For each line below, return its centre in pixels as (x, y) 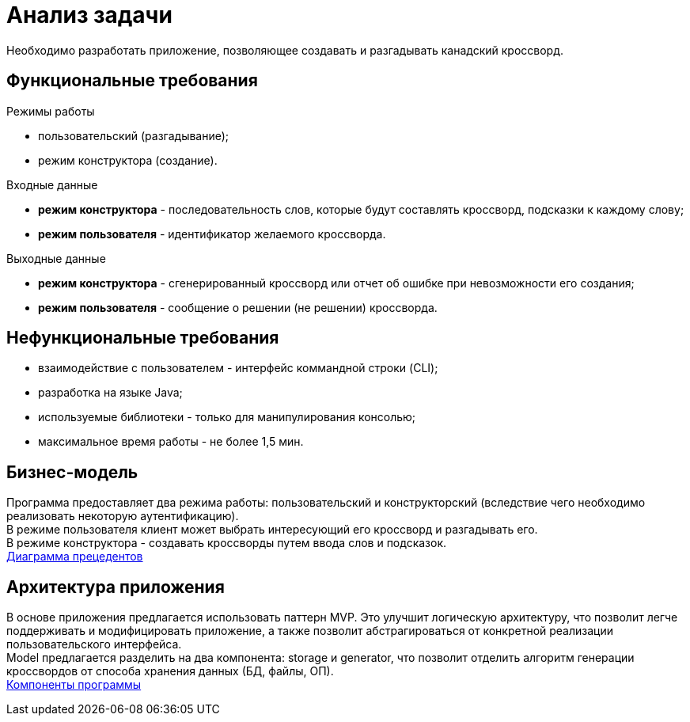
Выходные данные (56, 258)
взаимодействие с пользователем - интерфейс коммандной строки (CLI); (238, 368)
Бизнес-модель (72, 472)
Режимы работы (51, 111)
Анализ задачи (89, 15)
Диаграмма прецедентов (75, 557)
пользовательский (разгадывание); (134, 135)
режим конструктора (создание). (128, 160)
